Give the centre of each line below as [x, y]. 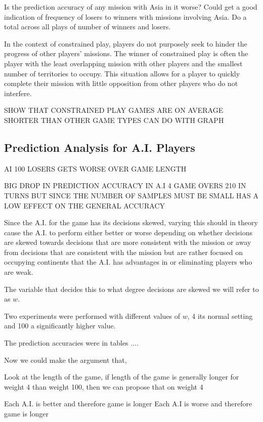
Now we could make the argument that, [65, 360]
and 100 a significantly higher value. [60, 326]
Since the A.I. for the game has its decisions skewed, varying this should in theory [131, 222]
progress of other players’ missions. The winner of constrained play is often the [126, 53]
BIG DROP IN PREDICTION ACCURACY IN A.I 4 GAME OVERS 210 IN [125, 185]
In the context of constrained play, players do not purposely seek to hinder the [126, 43]
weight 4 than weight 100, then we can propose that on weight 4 [104, 386]
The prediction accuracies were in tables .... [71, 343]
